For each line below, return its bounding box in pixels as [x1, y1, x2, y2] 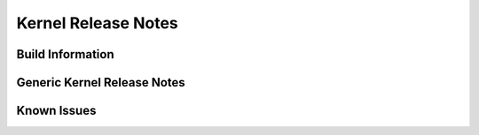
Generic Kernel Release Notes [16, 75, 185, 90]
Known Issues [16, 103, 97, 118]
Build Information [16, 47, 114, 62]
